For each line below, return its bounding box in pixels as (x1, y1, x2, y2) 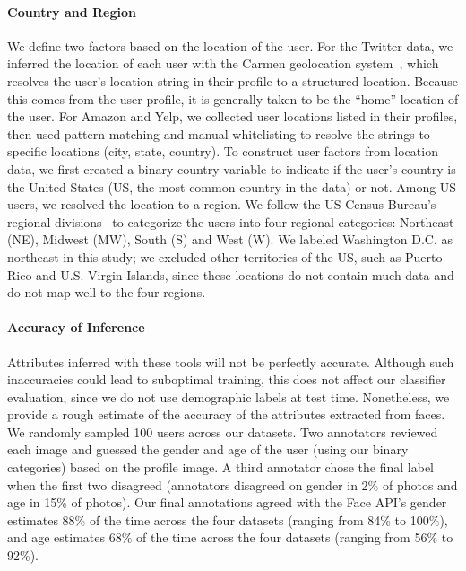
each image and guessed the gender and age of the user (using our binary (7, 440, 409, 459)
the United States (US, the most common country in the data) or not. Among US (7, 177, 457, 196)
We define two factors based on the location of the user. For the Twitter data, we (7, 36, 453, 55)
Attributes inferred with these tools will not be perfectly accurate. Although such (7, 352, 454, 371)
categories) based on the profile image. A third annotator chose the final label (7, 458, 434, 477)
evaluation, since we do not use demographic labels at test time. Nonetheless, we (7, 387, 450, 406)
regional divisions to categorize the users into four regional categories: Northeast (7, 212, 454, 231)
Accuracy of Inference (7, 318, 145, 337)
